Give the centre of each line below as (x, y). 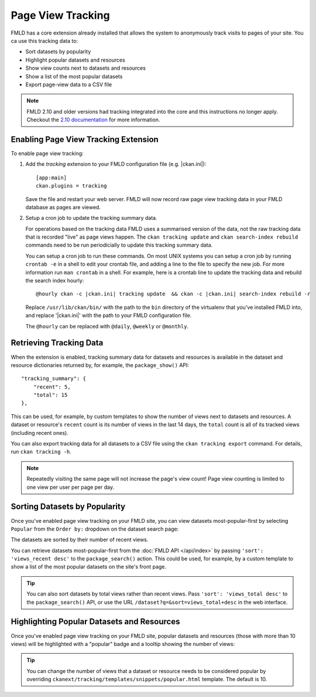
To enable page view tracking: (47, 153)
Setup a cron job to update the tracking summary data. (91, 218)
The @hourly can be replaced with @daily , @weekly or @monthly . (107, 326)
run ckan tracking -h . (41, 452)
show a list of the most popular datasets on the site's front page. (89, 567)
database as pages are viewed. (63, 207)
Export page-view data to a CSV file (69, 84)
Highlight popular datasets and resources (75, 60)
